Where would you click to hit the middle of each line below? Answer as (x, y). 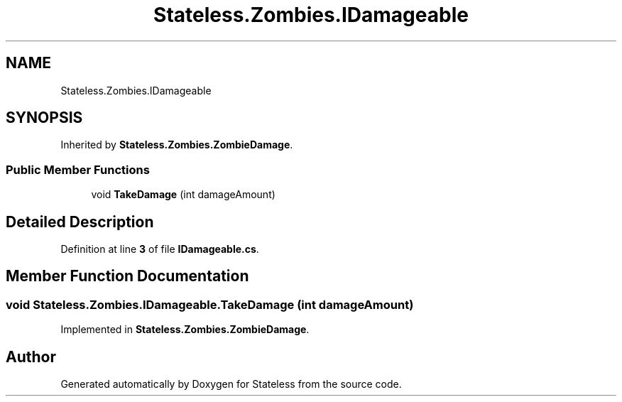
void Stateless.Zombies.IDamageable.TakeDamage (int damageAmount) (210, 304)
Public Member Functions (78, 169)
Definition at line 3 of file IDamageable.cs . (160, 249)
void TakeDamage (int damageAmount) (183, 195)
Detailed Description (80, 222)
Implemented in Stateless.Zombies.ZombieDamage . (185, 330)
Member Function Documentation (127, 276)
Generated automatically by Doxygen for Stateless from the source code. (231, 384)
